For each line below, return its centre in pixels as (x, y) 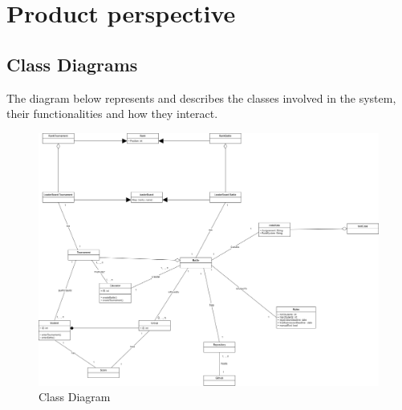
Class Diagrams (72, 64)
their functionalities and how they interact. (112, 114)
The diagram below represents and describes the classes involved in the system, (201, 97)
